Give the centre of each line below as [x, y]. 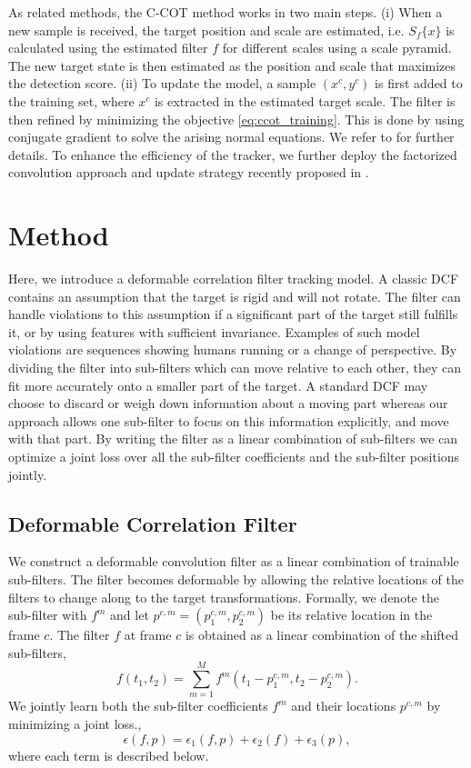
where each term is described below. [109, 755]
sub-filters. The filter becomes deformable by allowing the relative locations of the [236, 578]
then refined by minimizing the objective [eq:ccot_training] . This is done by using [236, 119]
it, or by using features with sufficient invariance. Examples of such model [214, 331]
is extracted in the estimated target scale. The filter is [305, 100]
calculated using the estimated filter [108, 48]
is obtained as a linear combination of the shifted [321, 635]
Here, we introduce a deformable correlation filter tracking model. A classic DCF [234, 279]
